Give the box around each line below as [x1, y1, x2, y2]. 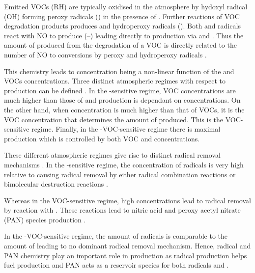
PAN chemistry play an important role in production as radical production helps [4, 250, 247, 260]
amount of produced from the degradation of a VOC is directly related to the [4, 40, 237, 50]
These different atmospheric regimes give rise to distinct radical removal [4, 150, 221, 160]
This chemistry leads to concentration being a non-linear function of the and [4, 66, 234, 76]
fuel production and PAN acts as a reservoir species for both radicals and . [4, 260, 229, 270]
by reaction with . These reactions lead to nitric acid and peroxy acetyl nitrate [4, 205, 241, 215]
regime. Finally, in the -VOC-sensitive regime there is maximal [31, 124, 221, 134]
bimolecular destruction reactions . [4, 179, 108, 189]
